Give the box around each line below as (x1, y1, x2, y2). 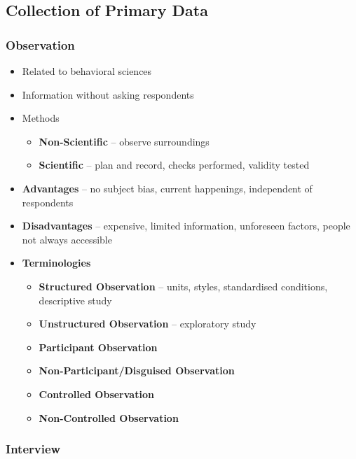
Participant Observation (39, 339, 158, 354)
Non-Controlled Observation (39, 410, 179, 425)
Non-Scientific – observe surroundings (39, 134, 210, 148)
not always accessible (22, 232, 112, 246)
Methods (22, 111, 60, 125)
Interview (6, 440, 61, 458)
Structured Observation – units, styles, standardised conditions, (39, 278, 328, 293)
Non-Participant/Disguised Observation (39, 363, 235, 378)
